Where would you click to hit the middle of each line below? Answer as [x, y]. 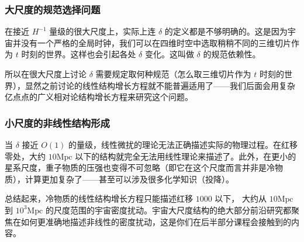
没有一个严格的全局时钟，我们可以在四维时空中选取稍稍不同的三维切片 [156, 42]
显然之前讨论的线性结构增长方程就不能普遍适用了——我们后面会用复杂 [160, 85]
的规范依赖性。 [232, 54]
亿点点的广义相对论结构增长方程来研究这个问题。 [99, 97]
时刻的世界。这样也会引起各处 [79, 54]
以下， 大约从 [241, 198]
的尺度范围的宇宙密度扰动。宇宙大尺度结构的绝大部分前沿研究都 [168, 210]
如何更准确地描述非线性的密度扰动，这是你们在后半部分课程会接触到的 [156, 221]
